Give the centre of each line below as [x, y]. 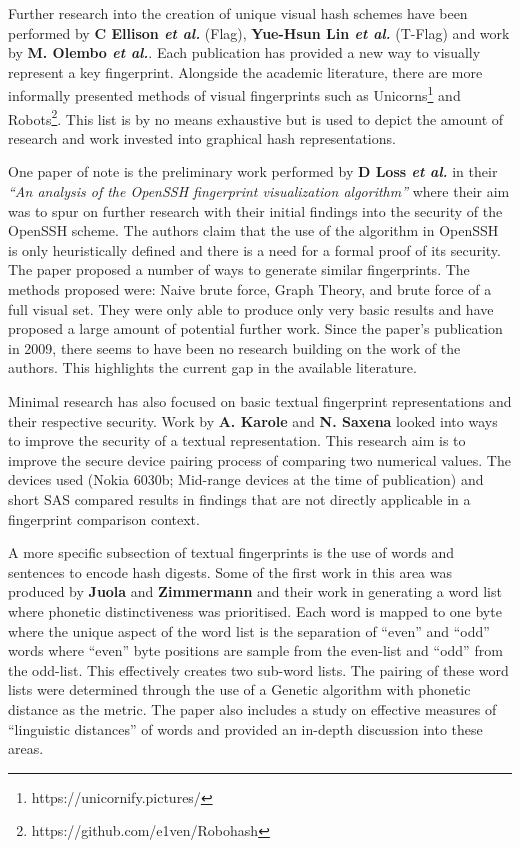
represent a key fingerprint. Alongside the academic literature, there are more [245, 71]
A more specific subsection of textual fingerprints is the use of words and [231, 552]
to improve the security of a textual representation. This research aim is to [237, 440]
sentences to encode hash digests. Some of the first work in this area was [230, 571]
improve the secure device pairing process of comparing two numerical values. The [259, 459]
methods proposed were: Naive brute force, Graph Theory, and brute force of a [250, 289]
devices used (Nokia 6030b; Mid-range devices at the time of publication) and [246, 479]
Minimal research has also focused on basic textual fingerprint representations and [260, 401]
